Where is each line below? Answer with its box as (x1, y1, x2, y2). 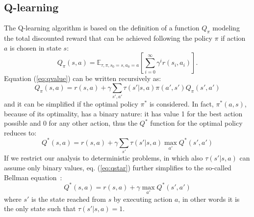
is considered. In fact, (149, 99, 214, 109)
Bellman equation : (4, 172, 62, 182)
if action (221, 33, 246, 43)
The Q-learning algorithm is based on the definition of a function (4, 23, 200, 33)
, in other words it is (178, 193, 240, 204)
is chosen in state (10, 42, 61, 53)
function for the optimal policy (150, 118, 243, 128)
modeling (212, 23, 240, 33)
